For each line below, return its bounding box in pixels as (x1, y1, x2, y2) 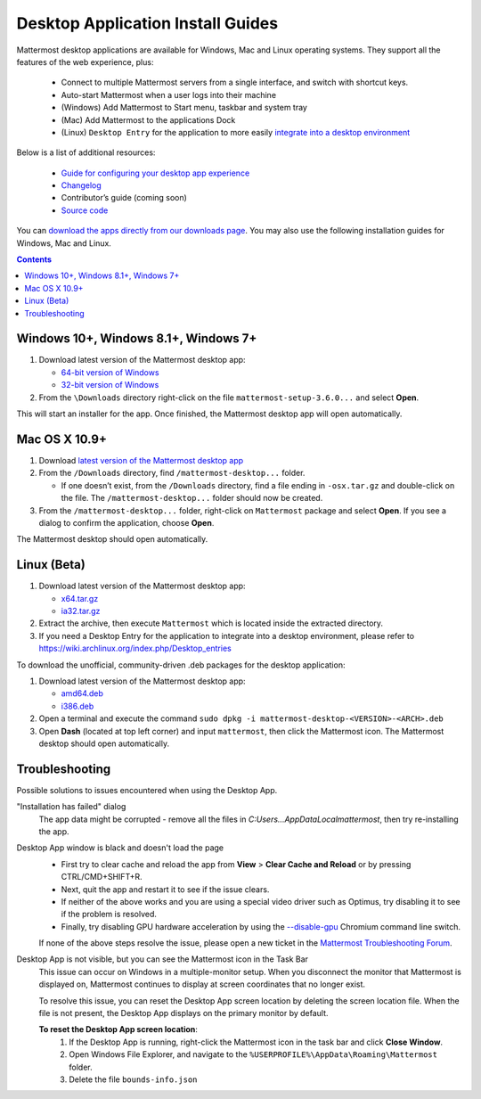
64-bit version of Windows (61, 366, 159, 378)
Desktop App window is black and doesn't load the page (16, 842, 224, 853)
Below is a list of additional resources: (16, 147, 156, 158)
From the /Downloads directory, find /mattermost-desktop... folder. (38, 468, 306, 479)
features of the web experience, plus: (16, 56, 154, 67)
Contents (16, 254, 53, 265)
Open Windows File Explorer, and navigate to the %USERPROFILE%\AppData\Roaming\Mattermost (69, 1049, 438, 1060)
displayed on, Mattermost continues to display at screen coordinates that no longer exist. (38, 979, 365, 989)
